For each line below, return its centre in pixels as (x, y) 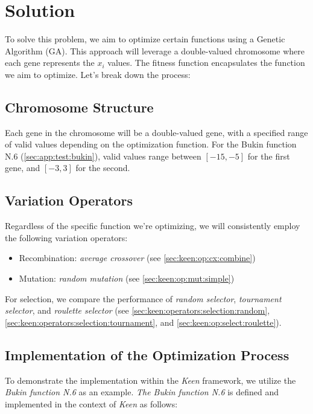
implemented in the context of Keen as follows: (91, 403)
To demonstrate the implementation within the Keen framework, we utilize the (150, 380)
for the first (269, 156)
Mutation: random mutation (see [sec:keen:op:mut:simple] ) (127, 278)
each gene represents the (50, 63)
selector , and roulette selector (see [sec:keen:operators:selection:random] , (138, 310)
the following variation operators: (66, 237)
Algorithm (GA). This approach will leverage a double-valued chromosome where (155, 50)
